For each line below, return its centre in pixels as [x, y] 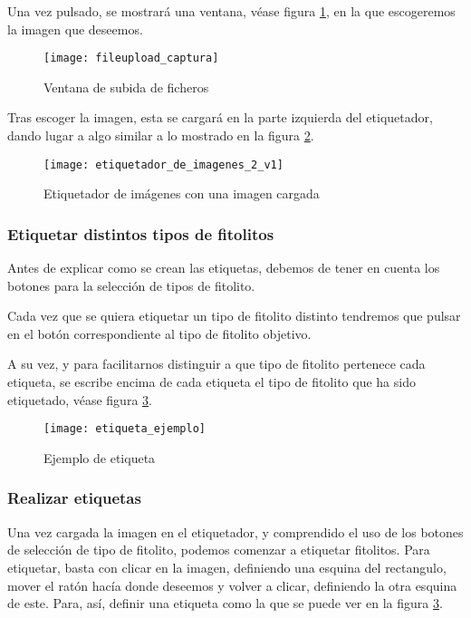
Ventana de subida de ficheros [126, 87]
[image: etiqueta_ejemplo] [125, 429]
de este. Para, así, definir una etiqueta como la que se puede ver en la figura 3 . [225, 603]
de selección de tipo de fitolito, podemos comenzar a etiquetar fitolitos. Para [219, 550]
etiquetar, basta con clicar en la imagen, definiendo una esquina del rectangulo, [227, 567]
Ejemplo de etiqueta [100, 457]
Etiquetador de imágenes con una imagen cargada [182, 193]
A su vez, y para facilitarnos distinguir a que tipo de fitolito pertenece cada [216, 364]
